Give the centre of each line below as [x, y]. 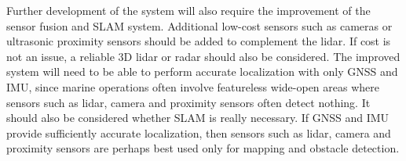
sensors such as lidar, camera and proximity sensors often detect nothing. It [188, 102]
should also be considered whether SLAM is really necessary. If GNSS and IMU [198, 118]
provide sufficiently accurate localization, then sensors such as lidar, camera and [199, 132]
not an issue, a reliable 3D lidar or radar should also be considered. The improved [203, 56]
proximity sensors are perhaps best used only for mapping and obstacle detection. [203, 148]
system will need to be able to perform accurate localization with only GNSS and [202, 72]
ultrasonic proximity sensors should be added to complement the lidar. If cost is [199, 41]
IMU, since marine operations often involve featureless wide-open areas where [193, 86]
